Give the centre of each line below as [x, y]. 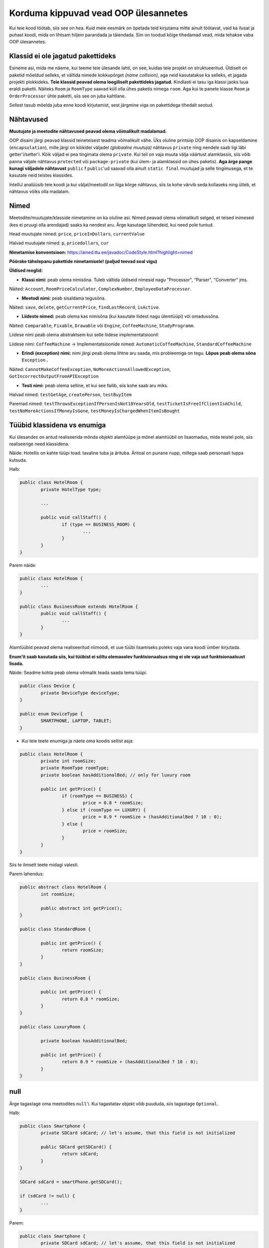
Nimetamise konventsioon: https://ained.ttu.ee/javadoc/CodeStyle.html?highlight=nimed [101, 252]
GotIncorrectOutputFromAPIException [54, 376]
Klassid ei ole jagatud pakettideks [63, 56]
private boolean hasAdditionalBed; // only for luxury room [116, 775]
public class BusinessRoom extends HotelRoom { [79, 606]
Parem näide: [23, 565]
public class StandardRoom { [55, 929]
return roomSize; [83, 950]
